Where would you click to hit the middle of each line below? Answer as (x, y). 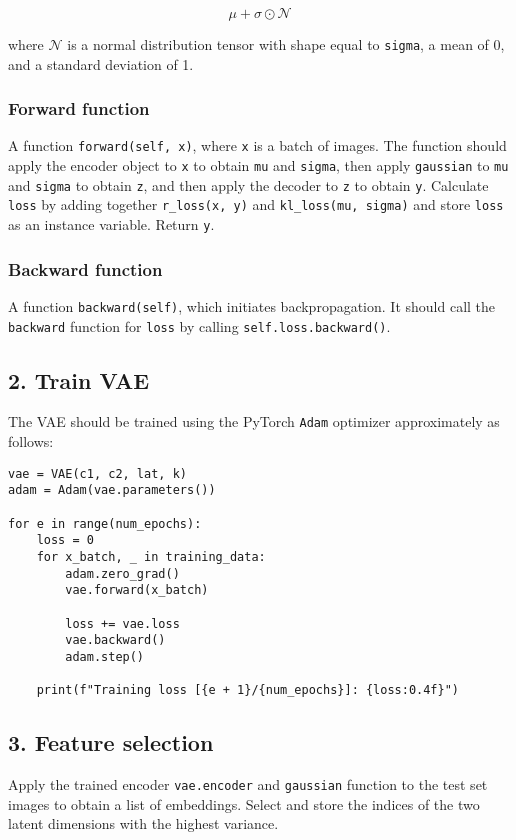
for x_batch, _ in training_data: (151, 557)
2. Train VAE (79, 379)
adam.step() (105, 656)
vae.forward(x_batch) (137, 590)
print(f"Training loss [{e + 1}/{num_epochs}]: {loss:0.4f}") (248, 690)
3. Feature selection (111, 742)
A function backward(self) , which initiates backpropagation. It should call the (252, 305)
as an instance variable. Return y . (111, 224)
